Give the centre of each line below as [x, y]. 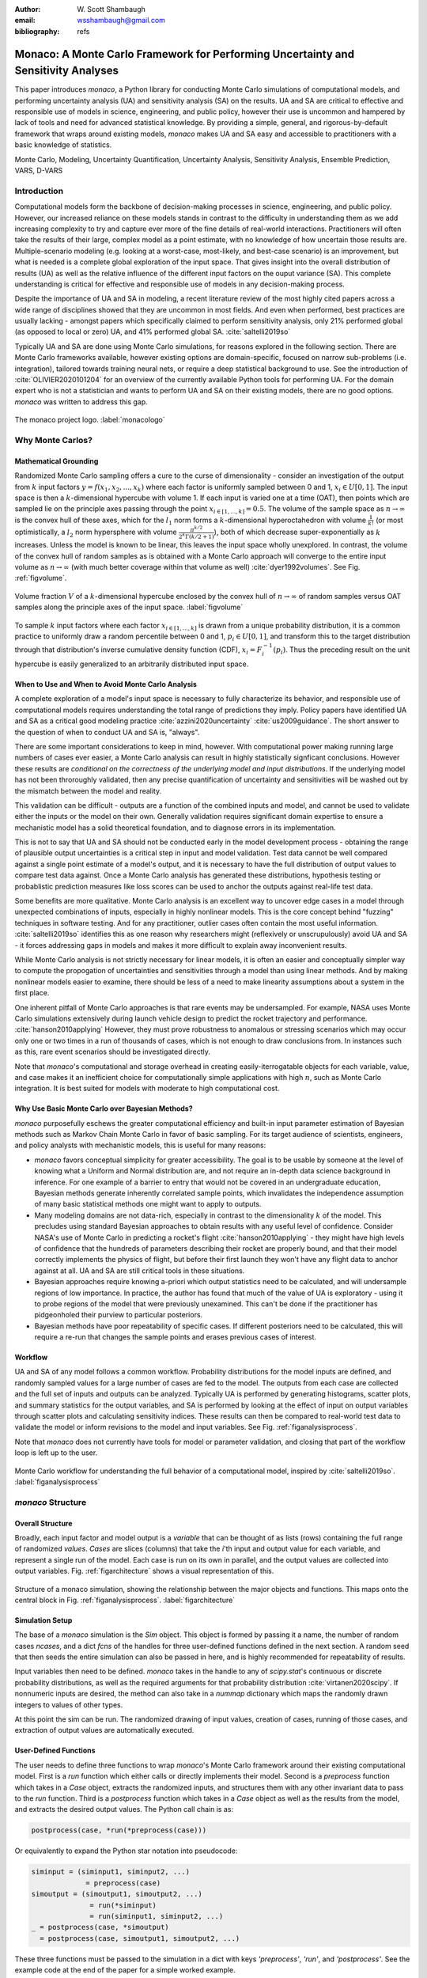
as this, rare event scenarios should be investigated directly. [113, 1052]
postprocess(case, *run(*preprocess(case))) [119, 1830]
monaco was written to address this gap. [81, 402]
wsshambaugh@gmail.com [121, 21]
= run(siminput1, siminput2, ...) [157, 1916]
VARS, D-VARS [39, 171]
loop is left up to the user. [56, 1453]
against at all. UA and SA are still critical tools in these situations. [140, 1271]
